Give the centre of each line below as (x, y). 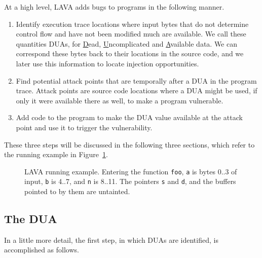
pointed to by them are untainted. (77, 191)
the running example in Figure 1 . (56, 154)
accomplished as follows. (42, 250)
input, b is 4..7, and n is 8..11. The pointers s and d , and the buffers (130, 181)
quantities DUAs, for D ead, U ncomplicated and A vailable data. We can (126, 43)
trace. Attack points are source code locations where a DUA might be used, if (137, 90)
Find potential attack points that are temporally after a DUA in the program (136, 80)
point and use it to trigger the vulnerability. (84, 127)
